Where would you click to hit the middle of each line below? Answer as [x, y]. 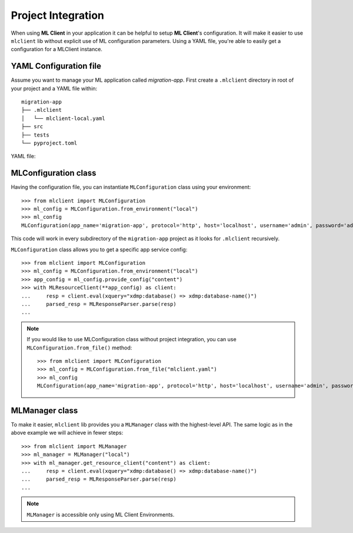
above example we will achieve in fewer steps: [67, 433]
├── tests [35, 135]
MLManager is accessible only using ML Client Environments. [101, 514]
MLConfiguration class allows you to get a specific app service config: [99, 249]
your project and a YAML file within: [54, 88]
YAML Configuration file [56, 66]
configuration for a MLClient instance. [57, 49]
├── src [32, 127]
